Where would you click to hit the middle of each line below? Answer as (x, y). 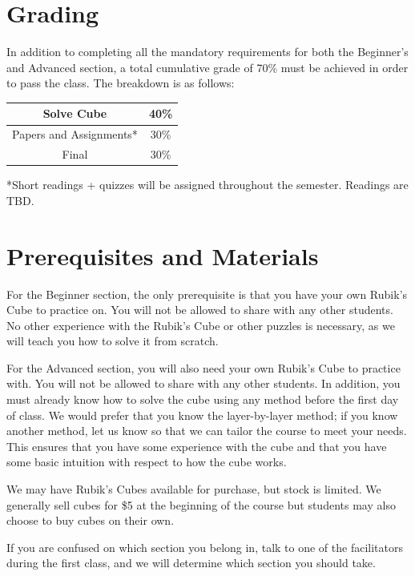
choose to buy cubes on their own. (91, 520)
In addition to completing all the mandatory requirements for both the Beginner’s (207, 52)
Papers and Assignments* (75, 134)
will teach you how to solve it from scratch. (113, 341)
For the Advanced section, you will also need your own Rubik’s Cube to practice (203, 367)
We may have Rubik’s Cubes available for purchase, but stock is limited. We (194, 489)
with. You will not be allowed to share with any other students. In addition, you (203, 383)
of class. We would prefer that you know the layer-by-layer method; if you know (202, 415)
